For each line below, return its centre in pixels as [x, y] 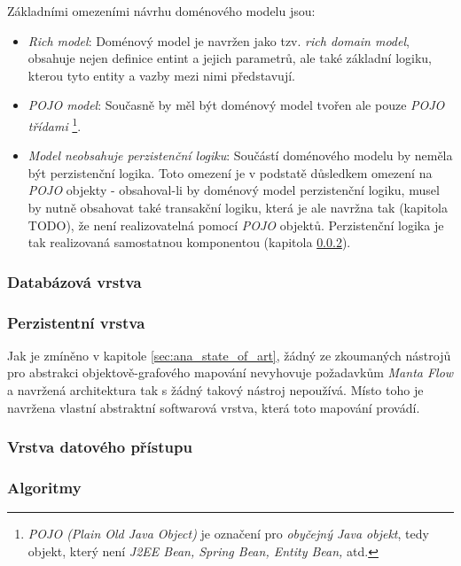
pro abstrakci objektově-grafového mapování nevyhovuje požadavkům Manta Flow [230, 372]
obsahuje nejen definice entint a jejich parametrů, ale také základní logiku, [230, 58]
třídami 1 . [55, 124]
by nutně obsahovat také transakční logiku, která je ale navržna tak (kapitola [238, 207]
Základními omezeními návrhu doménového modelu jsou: [161, 11]
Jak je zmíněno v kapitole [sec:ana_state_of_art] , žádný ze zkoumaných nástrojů [229, 355]
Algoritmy [44, 487]
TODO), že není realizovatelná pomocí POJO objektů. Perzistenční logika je [236, 225]
